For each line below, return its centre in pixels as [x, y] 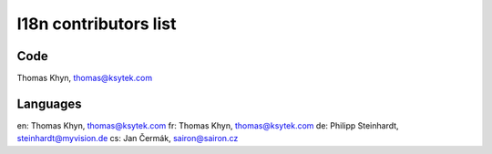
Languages [49, 103]
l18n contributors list [97, 24]
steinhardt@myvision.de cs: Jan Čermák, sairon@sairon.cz [128, 139]
